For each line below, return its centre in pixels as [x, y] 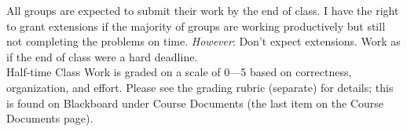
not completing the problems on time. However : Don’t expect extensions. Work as [203, 41]
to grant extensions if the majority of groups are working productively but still [196, 26]
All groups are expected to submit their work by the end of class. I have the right [203, 10]
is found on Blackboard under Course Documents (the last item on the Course [195, 103]
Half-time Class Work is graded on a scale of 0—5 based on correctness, [179, 72]
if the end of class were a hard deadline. [102, 56]
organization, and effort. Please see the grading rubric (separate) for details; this [200, 87]
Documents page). [50, 118]
